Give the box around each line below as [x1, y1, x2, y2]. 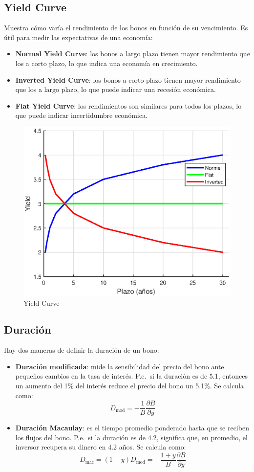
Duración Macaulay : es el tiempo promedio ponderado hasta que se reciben [15, 423, 249, 433]
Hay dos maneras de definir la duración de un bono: [4, 345, 159, 355]
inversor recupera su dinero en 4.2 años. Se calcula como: [15, 442, 186, 452]
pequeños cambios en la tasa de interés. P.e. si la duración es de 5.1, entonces [15, 371, 248, 381]
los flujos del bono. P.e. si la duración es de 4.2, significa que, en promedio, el [15, 432, 248, 442]
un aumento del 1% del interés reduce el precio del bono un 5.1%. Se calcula [15, 380, 244, 390]
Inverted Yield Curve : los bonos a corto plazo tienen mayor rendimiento [15, 74, 241, 85]
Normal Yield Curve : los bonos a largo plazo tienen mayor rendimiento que [15, 48, 250, 59]
